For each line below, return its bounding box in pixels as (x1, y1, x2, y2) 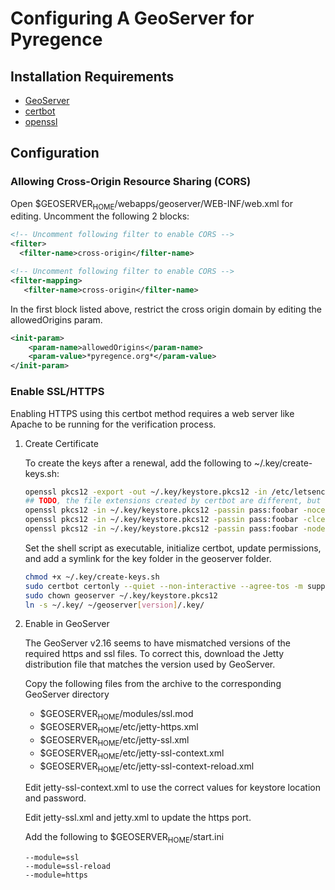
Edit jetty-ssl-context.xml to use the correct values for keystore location (24, 782, 321, 794)
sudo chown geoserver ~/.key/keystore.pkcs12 (24, 590, 218, 601)
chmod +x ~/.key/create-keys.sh (24, 572, 160, 582)
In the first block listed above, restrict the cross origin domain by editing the (10, 303, 322, 315)
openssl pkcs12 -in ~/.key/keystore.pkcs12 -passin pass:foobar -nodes (24, 524, 330, 534)
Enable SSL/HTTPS (10, 385, 105, 399)
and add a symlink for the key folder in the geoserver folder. (24, 552, 272, 564)
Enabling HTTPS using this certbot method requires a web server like (10, 407, 295, 419)
